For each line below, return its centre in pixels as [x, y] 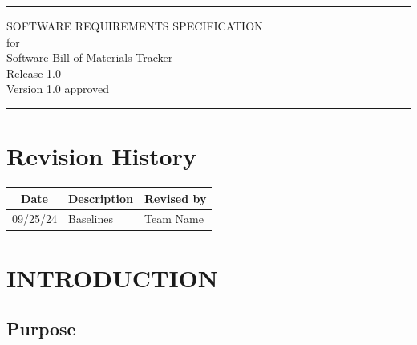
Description [101, 198]
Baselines [91, 219]
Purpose [41, 329]
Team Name [174, 219]
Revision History [101, 156]
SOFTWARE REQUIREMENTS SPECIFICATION [135, 26]
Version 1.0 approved [58, 89]
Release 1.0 [34, 73]
